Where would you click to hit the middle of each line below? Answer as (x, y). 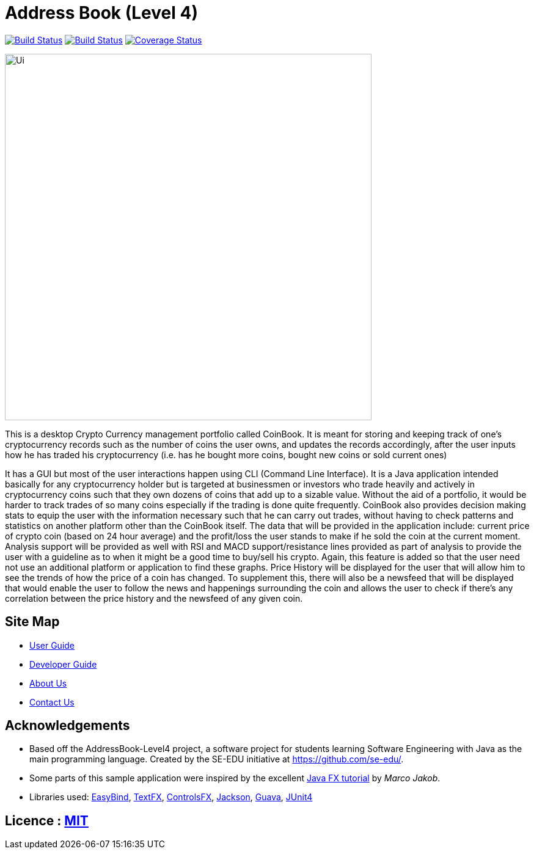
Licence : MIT (47, 820)
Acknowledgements (68, 726)
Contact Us (52, 702)
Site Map (32, 622)
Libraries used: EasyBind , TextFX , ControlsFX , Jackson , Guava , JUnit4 (171, 797)
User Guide (52, 645)
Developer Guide (63, 664)
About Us (48, 683)
